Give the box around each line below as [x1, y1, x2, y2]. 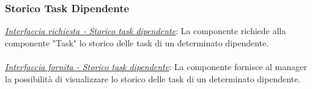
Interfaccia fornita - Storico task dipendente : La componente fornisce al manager [5, 60, 307, 73]
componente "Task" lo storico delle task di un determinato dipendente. [5, 36, 269, 49]
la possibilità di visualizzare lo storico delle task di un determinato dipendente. [5, 72, 301, 85]
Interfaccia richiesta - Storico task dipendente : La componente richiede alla [5, 24, 286, 37]
